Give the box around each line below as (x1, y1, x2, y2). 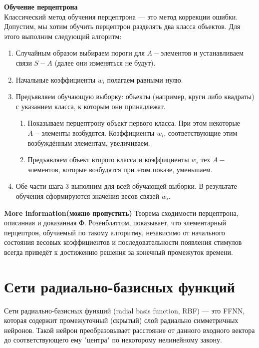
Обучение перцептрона (4, 2, 78, 12)
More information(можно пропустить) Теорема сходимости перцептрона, (4, 207, 239, 218)
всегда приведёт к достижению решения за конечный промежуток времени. (4, 246, 233, 257)
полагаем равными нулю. (107, 74, 183, 85)
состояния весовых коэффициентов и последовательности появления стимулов (4, 237, 242, 247)
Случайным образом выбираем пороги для (15, 48, 145, 58)
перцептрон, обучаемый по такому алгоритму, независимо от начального (4, 227, 225, 237)
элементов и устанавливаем (161, 48, 244, 58)
